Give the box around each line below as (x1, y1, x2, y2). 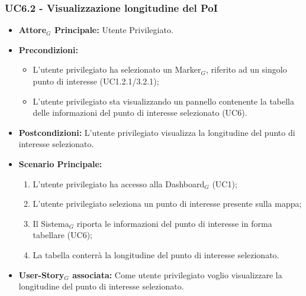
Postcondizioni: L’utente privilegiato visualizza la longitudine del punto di (18, 126, 295, 138)
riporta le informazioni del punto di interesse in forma (76, 217, 272, 229)
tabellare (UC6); (33, 229, 92, 241)
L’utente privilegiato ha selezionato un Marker (33, 63, 201, 76)
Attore (18, 24, 47, 36)
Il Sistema (33, 217, 69, 229)
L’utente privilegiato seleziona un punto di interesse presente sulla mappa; (33, 197, 302, 210)
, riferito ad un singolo (205, 63, 287, 76)
